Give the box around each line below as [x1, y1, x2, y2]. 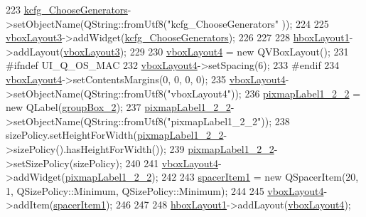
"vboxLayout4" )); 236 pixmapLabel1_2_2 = [167, 85, 361, 100]
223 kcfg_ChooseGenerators [6, 2, 128, 16]
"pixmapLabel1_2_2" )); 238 [167, 113, 290, 128]
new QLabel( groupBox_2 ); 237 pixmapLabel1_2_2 [6, 100, 231, 115]
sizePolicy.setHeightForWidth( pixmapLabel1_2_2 [6, 127, 224, 142]
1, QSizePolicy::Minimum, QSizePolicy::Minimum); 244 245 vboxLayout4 [6, 183, 324, 198]
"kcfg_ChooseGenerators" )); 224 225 [167, 16, 329, 31]
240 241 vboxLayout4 [125, 155, 219, 170]
